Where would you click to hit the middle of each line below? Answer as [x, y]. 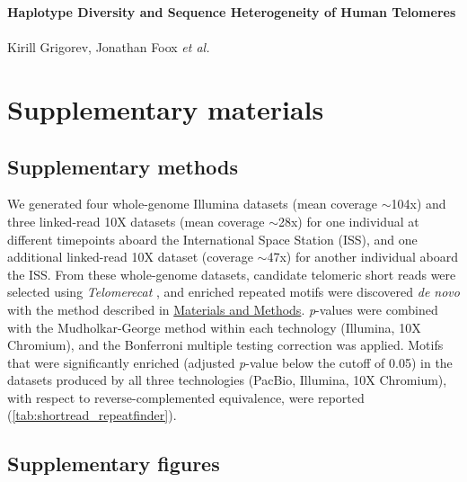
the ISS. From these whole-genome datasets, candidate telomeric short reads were [232, 274]
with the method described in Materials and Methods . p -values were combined [223, 309]
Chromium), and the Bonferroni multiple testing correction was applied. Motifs [225, 345]
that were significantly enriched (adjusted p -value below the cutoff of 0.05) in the [230, 362]
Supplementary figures [114, 464]
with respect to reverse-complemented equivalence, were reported [186, 397]
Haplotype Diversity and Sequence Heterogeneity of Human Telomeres [232, 12]
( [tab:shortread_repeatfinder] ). [92, 415]
